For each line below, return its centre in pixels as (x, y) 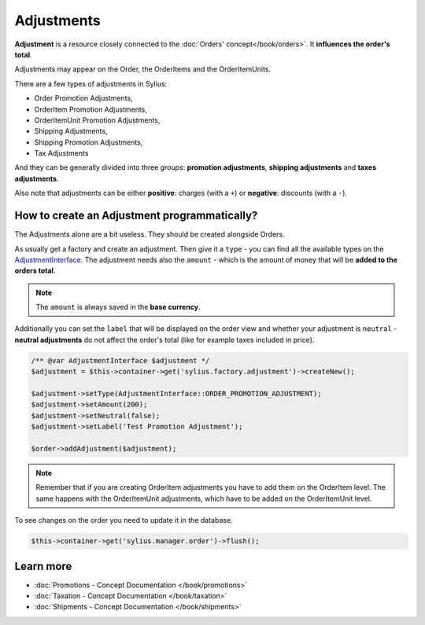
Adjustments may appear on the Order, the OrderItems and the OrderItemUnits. (143, 69)
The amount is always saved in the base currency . (118, 307)
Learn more (43, 566)
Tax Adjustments (61, 153)
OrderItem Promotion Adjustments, (91, 109)
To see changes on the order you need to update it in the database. (124, 520)
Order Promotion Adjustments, (83, 98)
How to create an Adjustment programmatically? (136, 216)
